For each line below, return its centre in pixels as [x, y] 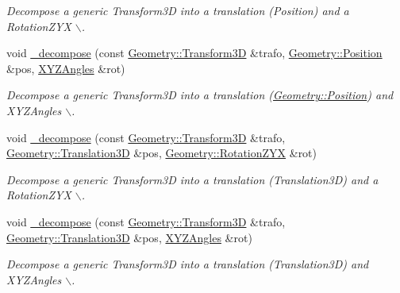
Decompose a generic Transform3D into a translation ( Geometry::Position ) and [200, 95]
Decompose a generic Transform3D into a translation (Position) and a [178, 10]
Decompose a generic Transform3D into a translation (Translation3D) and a [192, 179]
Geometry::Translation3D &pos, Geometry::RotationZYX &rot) [162, 153]
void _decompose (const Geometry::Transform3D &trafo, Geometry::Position [194, 53]
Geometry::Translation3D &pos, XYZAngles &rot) [129, 237]
